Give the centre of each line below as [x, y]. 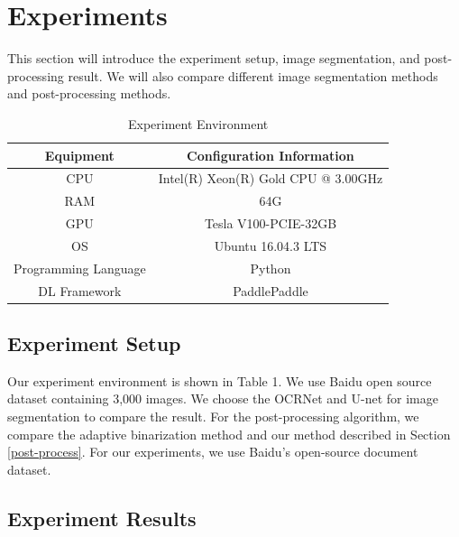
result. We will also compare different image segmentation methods [253, 75]
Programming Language [80, 268]
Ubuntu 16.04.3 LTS [271, 245]
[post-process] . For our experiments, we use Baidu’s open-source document [213, 452]
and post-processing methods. [89, 93]
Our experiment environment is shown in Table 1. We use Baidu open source [220, 380]
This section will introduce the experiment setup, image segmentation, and [214, 58]
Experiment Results [102, 518]
